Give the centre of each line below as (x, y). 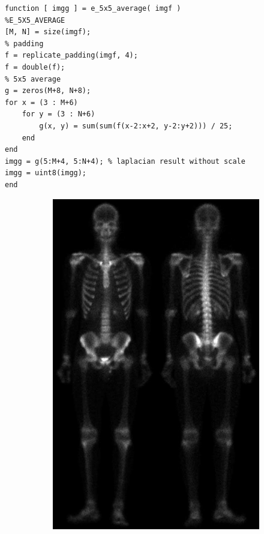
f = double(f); (35, 67)
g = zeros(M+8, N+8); (48, 91)
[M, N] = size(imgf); (48, 32)
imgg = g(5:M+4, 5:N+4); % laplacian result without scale (125, 161)
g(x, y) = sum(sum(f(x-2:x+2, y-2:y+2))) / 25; (136, 126)
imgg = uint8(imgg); (46, 173)
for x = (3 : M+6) (41, 102)
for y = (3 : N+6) (58, 114)
